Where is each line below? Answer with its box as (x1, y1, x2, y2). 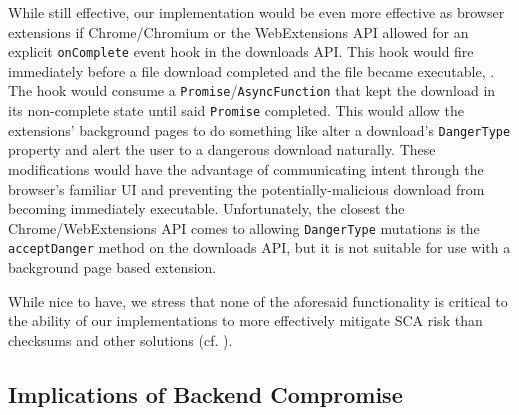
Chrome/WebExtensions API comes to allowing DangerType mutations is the (8, 217, 480, 238)
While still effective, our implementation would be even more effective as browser (8, 2, 505, 22)
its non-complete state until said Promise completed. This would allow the (8, 100, 465, 121)
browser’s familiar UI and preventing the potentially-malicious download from (8, 178, 485, 199)
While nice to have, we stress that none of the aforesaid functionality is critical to (8, 290, 508, 311)
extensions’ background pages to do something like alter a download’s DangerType (8, 119, 511, 140)
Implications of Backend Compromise (8, 378, 403, 409)
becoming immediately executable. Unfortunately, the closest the (8, 198, 405, 219)
